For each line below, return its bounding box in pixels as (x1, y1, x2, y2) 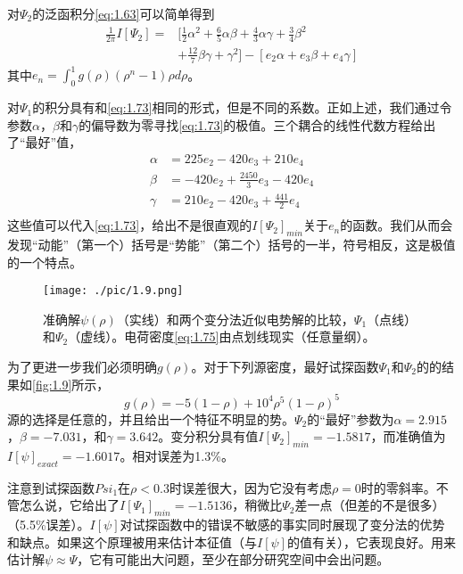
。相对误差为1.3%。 (120, 447, 234, 465)
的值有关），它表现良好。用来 (286, 532, 456, 551)
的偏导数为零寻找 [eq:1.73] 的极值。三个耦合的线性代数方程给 (79, 115, 424, 134)
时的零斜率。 (360, 478, 436, 496)
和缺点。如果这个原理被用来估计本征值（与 (7, 532, 257, 551)
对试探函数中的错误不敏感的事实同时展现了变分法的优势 (120, 515, 445, 534)
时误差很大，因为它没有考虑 (169, 478, 332, 496)
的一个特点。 (7, 252, 82, 271)
